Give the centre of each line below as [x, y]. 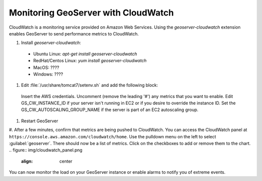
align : [27, 161]
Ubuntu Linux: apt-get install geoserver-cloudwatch [85, 54]
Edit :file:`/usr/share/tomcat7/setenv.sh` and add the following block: [90, 85]
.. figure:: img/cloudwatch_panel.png [46, 150]
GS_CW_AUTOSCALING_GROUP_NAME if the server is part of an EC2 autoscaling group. [110, 110]
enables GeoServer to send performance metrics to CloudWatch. [74, 33]
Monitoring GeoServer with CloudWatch [91, 13]
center [66, 161]
